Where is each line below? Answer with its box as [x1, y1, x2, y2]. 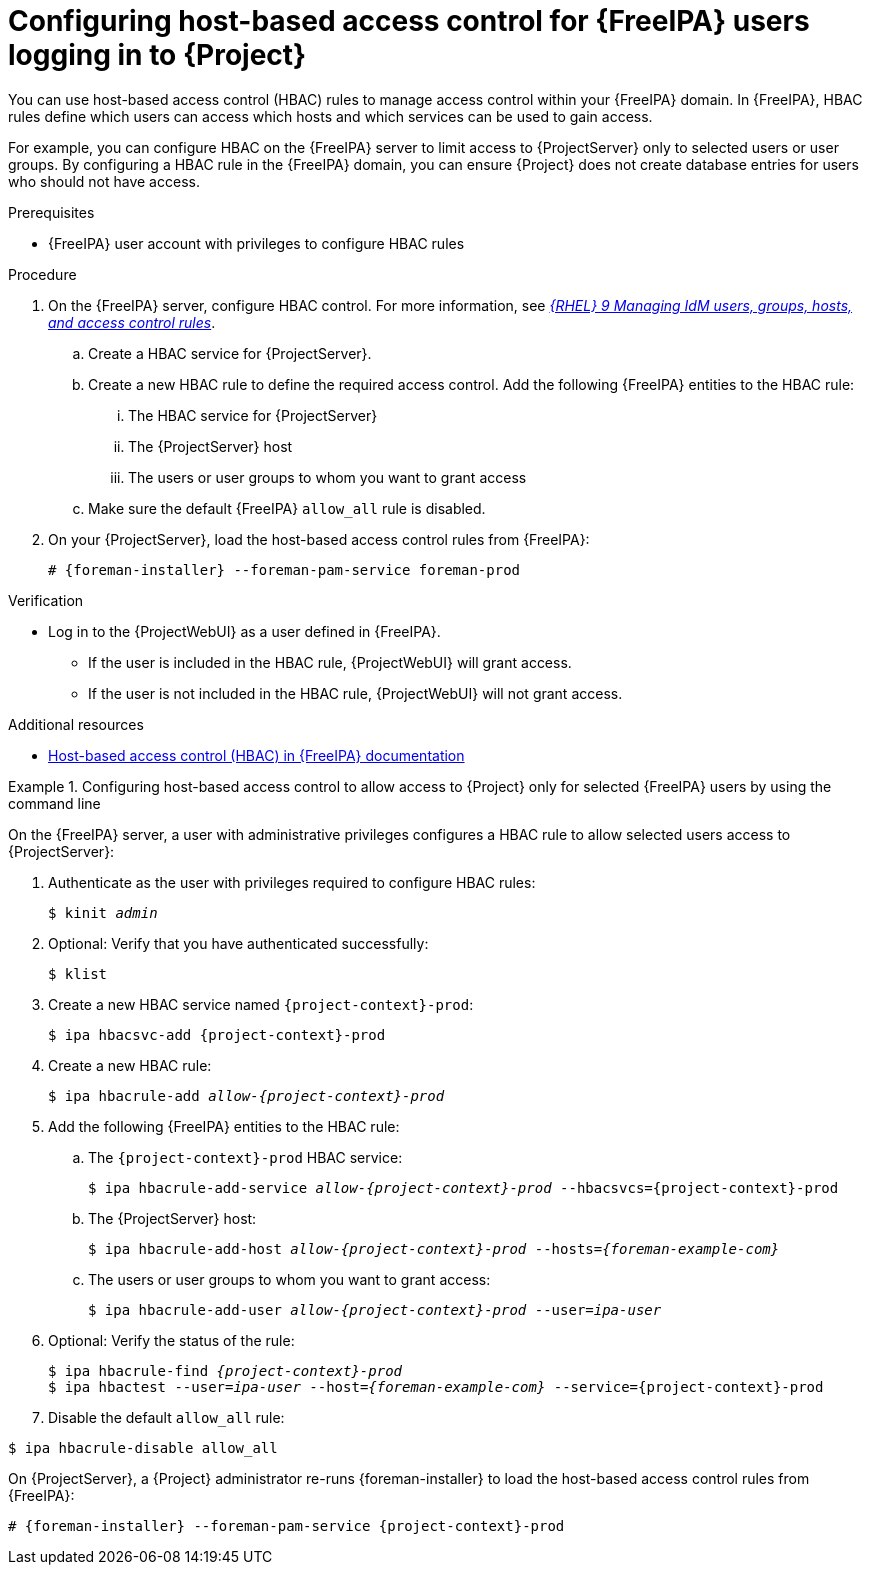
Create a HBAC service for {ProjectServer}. [88, 344, 372, 362]
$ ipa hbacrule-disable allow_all [8, 1439, 278, 1456]
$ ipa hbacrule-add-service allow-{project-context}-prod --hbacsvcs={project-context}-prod [88, 1179, 839, 1196]
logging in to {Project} [8, 38, 307, 72]
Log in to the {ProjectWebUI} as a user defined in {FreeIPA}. [48, 622, 441, 640]
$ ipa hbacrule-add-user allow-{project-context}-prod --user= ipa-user [88, 1301, 662, 1318]
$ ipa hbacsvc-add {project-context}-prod [48, 1026, 386, 1043]
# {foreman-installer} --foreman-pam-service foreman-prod [48, 561, 521, 578]
